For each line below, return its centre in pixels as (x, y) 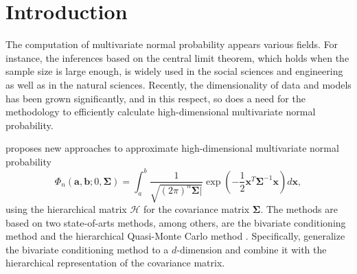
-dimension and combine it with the (252, 249)
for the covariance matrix (197, 208)
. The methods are (299, 208)
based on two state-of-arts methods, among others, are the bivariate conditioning (176, 222)
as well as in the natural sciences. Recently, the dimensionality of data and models (178, 84)
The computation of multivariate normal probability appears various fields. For (172, 44)
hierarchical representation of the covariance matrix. (115, 263)
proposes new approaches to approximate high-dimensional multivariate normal (172, 148)
